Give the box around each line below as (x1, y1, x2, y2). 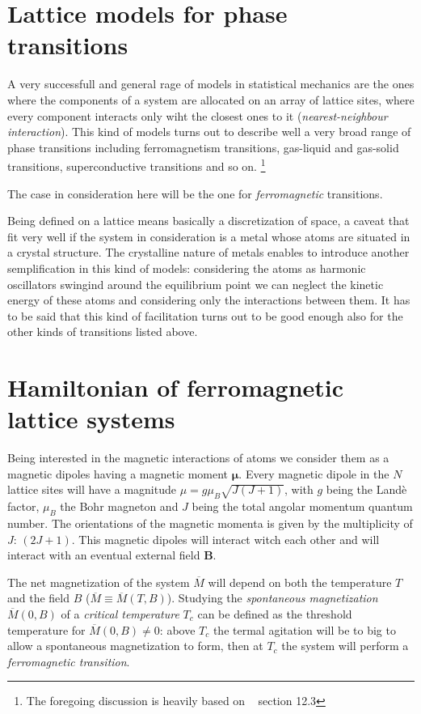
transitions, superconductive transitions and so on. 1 (7, 155, 266, 174)
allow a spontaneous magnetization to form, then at (7, 637, 263, 654)
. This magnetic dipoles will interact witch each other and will (71, 530, 380, 547)
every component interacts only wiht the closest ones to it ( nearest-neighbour (7, 107, 388, 124)
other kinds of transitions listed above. (7, 323, 198, 340)
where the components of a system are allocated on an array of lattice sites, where (7, 91, 415, 108)
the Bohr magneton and (60, 498, 179, 515)
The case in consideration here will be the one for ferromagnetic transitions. (7, 185, 383, 202)
